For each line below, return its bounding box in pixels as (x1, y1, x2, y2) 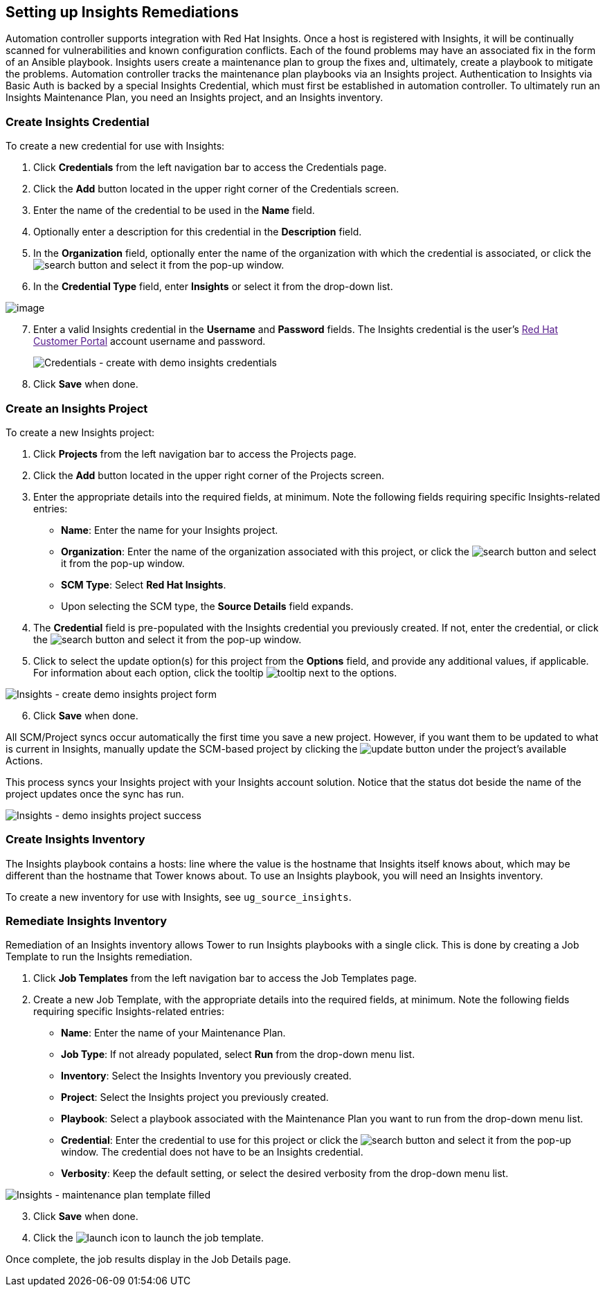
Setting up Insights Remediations (6, 3, 239, 21)
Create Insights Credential (6, 114, 150, 129)
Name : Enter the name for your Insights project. (61, 523, 278, 536)
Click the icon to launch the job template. (33, 1232, 264, 1244)
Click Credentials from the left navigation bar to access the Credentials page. (33, 161, 387, 174)
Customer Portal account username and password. (33, 335, 266, 348)
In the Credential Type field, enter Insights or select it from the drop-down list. (33, 280, 393, 293)
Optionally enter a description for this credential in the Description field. (33, 226, 362, 238)
